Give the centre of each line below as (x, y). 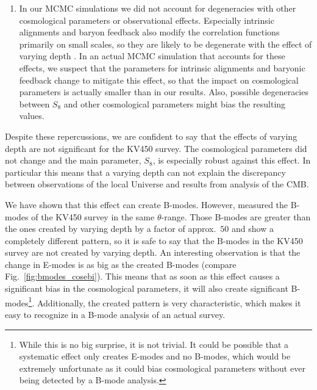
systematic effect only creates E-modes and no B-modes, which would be (155, 356)
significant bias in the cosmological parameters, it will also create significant (147, 288)
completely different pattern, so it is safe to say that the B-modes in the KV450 (154, 240)
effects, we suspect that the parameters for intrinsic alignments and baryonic (162, 67)
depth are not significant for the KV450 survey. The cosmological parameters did (156, 148)
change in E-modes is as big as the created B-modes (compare (121, 264)
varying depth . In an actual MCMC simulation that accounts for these (152, 56)
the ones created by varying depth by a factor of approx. (111, 229)
